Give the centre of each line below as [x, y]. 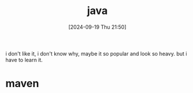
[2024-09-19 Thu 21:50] [97, 27]
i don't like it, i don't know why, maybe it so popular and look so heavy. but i [96, 53]
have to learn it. [24, 60]
